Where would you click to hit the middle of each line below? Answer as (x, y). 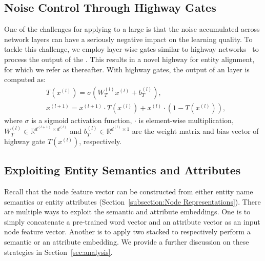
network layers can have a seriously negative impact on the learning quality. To (128, 39)
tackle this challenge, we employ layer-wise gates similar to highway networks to (131, 49)
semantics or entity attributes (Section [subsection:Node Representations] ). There (132, 201)
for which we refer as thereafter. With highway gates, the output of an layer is (127, 69)
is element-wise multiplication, (186, 120)
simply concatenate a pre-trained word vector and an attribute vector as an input (132, 221)
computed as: (25, 79)
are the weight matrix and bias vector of (195, 131)
